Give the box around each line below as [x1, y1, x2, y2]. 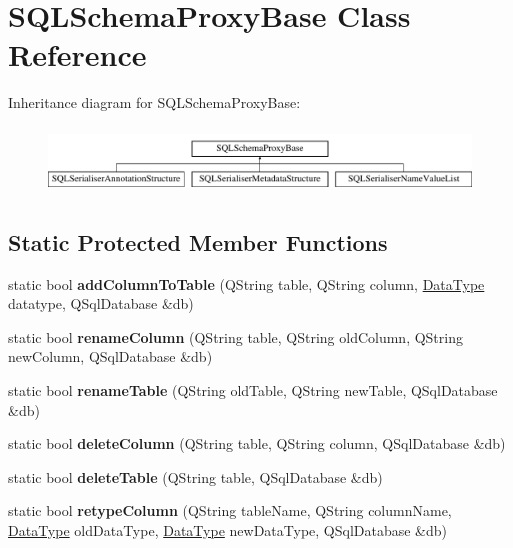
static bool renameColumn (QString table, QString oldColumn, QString [8, 326, 463, 347]
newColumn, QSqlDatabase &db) [8, 346, 213, 367]
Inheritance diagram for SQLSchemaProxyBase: [8, 92, 301, 113]
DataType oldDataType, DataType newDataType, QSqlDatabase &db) [8, 519, 448, 540]
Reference [8, 34, 147, 75]
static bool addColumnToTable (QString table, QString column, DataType [8, 273, 485, 294]
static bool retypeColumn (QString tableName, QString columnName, [8, 500, 452, 521]
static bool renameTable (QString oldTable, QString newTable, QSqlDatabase [8, 379, 498, 400]
